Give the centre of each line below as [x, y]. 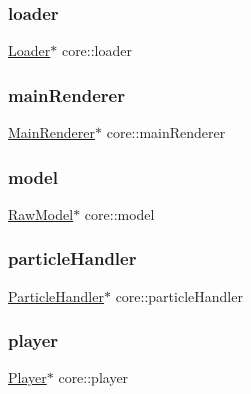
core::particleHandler [179, 295]
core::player [93, 377]
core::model [119, 213]
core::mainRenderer [166, 132]
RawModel [41, 213]
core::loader [96, 50]
